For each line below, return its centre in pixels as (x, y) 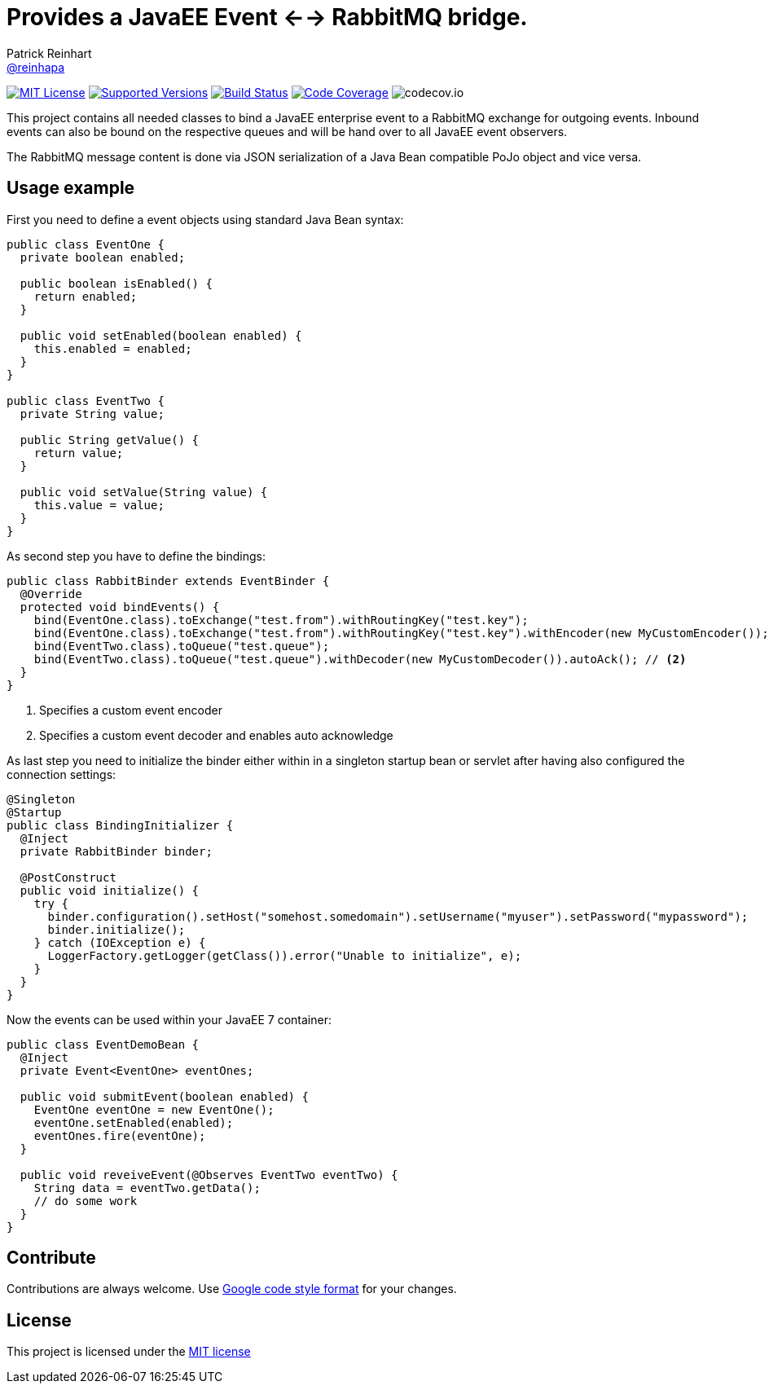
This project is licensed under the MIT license (129, 1352)
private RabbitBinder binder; (116, 851)
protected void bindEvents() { (120, 607)
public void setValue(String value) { (144, 492)
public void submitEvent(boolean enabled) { (164, 1096)
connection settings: (62, 774)
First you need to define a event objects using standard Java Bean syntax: (205, 219)
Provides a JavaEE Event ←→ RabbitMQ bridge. (267, 17)
